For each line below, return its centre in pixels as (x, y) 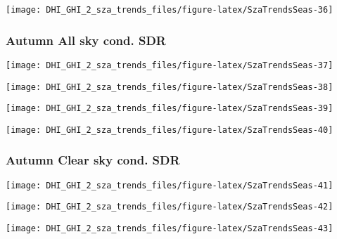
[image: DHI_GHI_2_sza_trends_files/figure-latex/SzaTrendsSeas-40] (170, 130)
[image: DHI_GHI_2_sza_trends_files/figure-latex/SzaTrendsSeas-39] (170, 109)
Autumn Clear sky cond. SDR (93, 160)
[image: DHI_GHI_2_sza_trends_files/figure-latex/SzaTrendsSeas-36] (170, 10)
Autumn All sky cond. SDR (86, 40)
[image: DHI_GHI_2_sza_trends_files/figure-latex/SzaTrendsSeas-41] (170, 185)
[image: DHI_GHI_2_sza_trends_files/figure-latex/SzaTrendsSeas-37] (170, 65)
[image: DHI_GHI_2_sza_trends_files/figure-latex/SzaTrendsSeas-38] (170, 87)
